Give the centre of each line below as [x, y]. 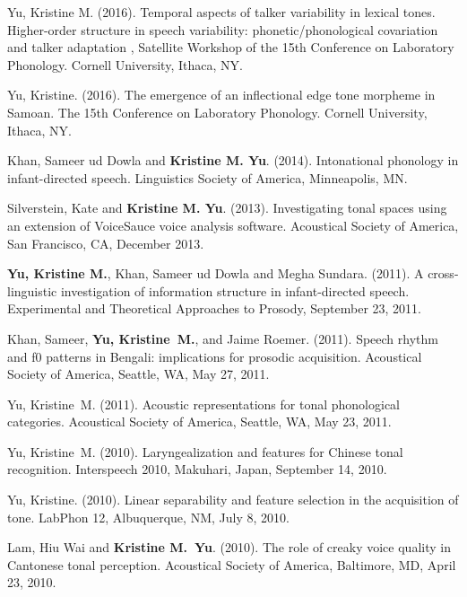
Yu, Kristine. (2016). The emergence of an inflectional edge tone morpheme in [221, 95]
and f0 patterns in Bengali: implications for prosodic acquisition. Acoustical [215, 356]
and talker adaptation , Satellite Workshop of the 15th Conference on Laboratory [231, 47]
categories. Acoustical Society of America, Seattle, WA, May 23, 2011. [199, 421]
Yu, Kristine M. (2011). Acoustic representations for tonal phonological [204, 404]
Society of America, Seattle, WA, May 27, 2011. [138, 374]
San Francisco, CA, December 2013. [106, 243]
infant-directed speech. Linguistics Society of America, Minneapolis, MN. [208, 177]
